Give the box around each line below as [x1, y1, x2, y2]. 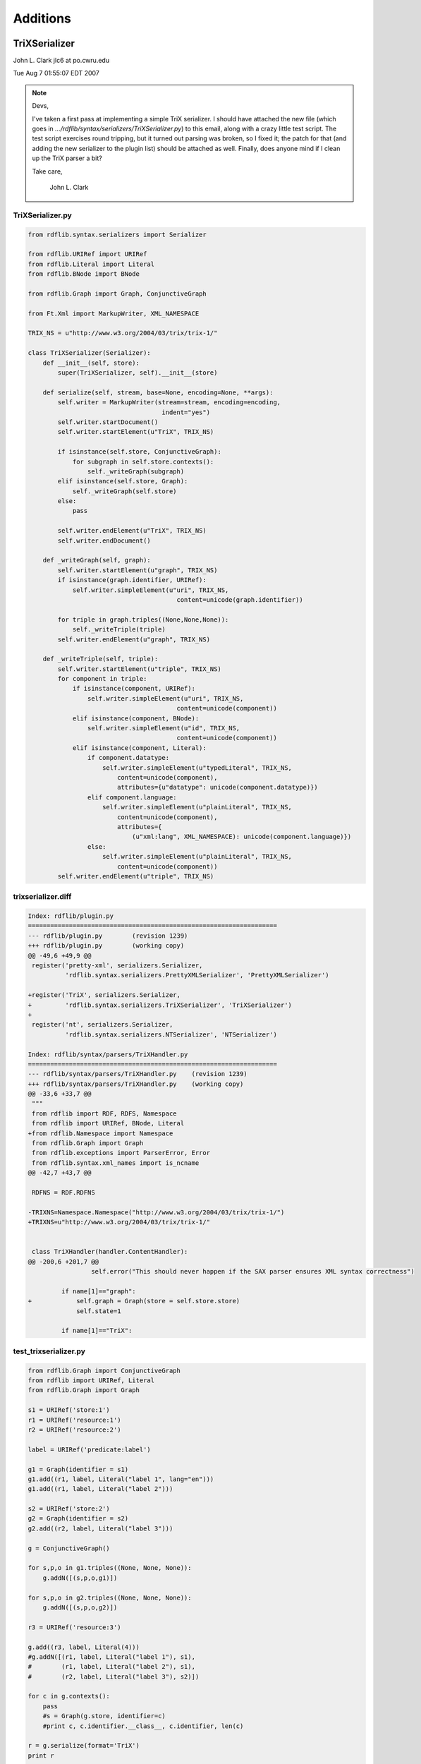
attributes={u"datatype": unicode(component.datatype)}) [116, 783, 319, 792]
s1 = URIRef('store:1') [28, 1406, 111, 1414]
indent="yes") [161, 408, 211, 416]
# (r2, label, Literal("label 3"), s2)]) [28, 1672, 200, 1681]
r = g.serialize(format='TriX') [28, 1741, 140, 1750]
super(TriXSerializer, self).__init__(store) [57, 368, 218, 377]
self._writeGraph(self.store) [72, 487, 177, 495]
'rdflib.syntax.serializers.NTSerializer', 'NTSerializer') [64, 1030, 278, 1039]
